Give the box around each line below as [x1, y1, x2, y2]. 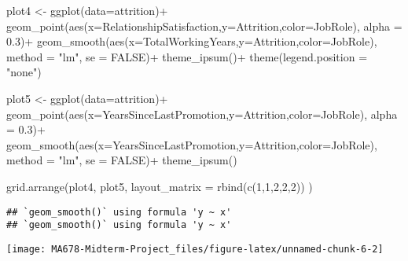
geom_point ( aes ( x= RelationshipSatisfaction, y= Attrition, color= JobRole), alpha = [6, 17, 402, 34]
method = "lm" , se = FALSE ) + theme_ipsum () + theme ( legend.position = [6, 48, 368, 64]
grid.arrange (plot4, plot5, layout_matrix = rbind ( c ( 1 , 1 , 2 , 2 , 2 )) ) [6, 178, 313, 194]
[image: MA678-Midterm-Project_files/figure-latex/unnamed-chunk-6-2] [6, 243, 384, 255]
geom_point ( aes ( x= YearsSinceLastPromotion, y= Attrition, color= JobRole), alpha [6, 105, 398, 122]
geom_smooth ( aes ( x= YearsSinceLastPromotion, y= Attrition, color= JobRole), [6, 136, 377, 153]
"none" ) [6, 64, 42, 80]
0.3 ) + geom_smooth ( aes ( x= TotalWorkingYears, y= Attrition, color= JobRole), [6, 33, 377, 50]
